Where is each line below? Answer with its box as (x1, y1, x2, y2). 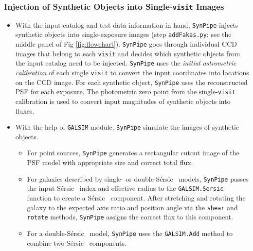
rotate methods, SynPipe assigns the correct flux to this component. (27, 212, 233, 222)
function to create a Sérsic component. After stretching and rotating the (27, 193, 246, 203)
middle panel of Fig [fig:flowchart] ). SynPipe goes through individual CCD (15, 39, 237, 49)
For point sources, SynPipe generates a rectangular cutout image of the (27, 148, 239, 158)
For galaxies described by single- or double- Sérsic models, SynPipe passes (27, 173, 249, 184)
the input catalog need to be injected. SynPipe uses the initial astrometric (15, 58, 236, 68)
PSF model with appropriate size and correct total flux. (27, 157, 193, 167)
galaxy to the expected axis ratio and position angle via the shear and (27, 202, 238, 212)
